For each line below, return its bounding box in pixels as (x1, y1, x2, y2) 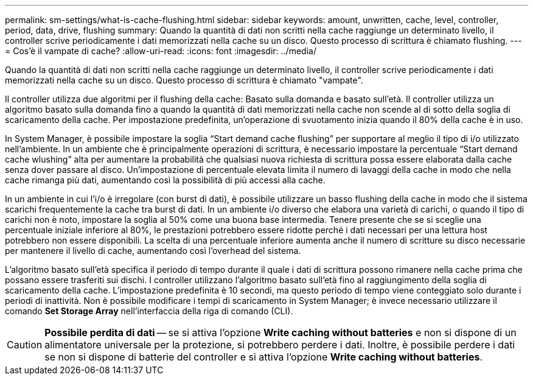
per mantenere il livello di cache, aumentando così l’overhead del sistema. (5, 245, 301, 256)
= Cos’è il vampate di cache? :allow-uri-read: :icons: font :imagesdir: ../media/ (5, 46, 316, 56)
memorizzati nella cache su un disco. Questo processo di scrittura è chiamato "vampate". (5, 75, 363, 85)
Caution (7, 339, 43, 351)
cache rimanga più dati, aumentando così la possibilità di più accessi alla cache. (5, 175, 326, 185)
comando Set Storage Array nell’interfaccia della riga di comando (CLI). (5, 306, 293, 316)
